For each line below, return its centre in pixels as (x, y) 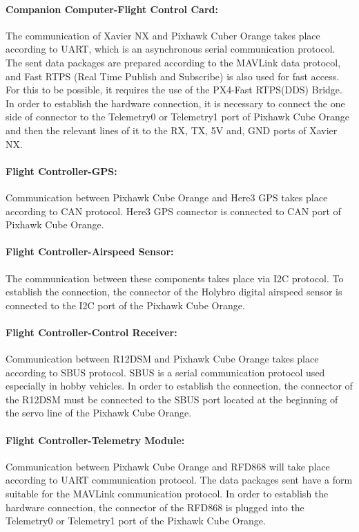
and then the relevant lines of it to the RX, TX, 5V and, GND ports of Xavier (172, 130)
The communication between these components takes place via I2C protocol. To (175, 278)
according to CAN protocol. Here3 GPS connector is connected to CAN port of (173, 211)
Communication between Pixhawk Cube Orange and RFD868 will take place (168, 466)
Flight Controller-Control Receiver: (91, 332)
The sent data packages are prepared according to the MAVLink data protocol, (173, 62)
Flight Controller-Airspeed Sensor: (90, 251)
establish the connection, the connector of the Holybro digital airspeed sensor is (174, 292)
